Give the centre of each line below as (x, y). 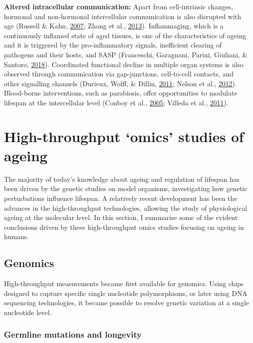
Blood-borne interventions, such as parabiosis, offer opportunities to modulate (121, 93)
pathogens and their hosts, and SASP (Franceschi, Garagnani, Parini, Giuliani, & (126, 54)
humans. (17, 236)
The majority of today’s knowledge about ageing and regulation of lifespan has (122, 179)
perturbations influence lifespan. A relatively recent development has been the (121, 198)
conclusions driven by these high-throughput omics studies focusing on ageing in (124, 227)
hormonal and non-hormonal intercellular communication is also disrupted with (123, 16)
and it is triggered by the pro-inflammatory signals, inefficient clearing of (113, 45)
